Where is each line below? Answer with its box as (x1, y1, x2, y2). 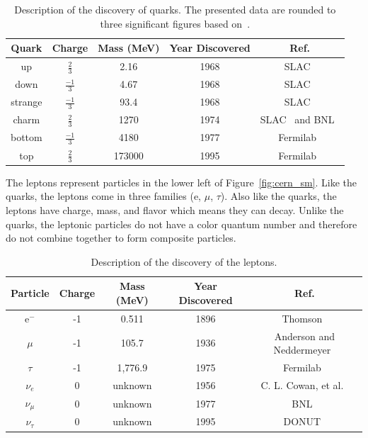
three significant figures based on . (100, 16, 251, 30)
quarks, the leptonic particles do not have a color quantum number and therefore (6, 216, 357, 231)
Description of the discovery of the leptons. (91, 254, 277, 269)
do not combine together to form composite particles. (6, 230, 236, 245)
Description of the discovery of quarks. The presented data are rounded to (14, 2, 336, 16)
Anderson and (274, 328, 335, 343)
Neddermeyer (273, 342, 331, 357)
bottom (11, 130, 42, 145)
